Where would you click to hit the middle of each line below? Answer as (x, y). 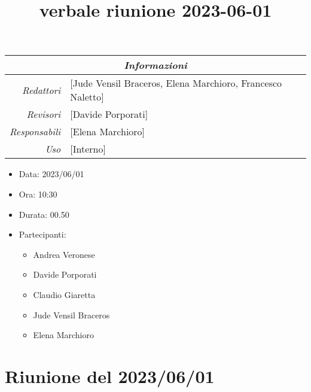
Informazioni (155, 65)
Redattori (42, 90)
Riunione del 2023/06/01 (110, 376)
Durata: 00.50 (44, 214)
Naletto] (87, 97)
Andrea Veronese (64, 254)
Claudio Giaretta (64, 294)
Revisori (44, 114)
